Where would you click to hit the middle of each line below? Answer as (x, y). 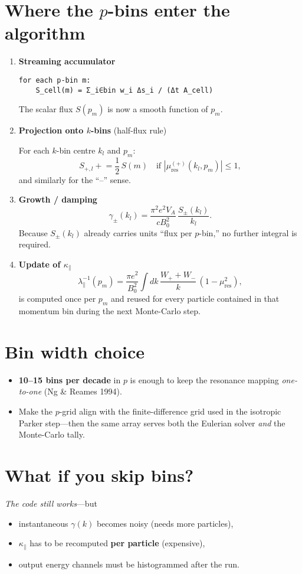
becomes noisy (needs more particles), (165, 523)
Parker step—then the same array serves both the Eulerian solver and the (152, 423)
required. (35, 244)
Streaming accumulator (67, 61)
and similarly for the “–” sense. (75, 179)
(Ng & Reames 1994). (83, 391)
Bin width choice (75, 351)
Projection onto (51, 130)
